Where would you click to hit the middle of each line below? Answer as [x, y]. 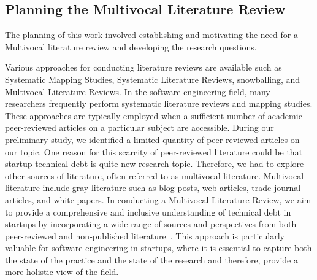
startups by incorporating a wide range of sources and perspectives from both [151, 224]
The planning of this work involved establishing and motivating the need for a [151, 35]
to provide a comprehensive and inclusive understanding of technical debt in [148, 212]
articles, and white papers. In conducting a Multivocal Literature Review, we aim [158, 199]
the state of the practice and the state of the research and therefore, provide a [151, 259]
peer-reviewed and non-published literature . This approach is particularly [145, 235]
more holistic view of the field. [62, 272]
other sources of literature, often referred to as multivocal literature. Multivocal [155, 175]
